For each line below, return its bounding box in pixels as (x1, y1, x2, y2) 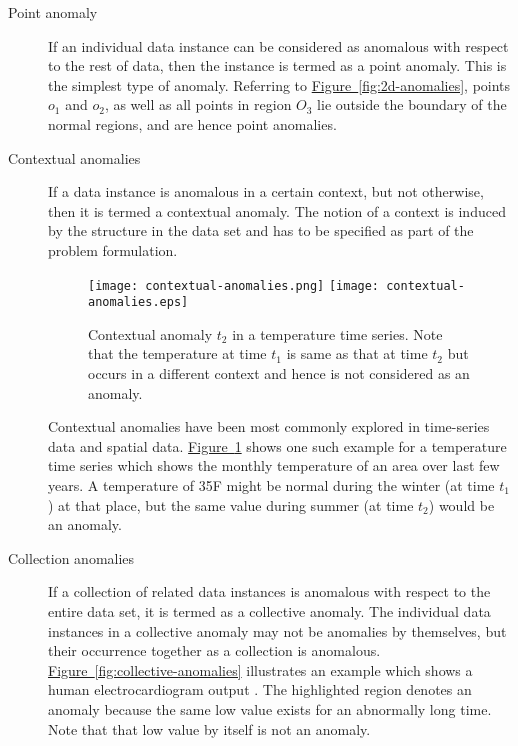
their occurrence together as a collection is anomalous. (48, 640, 381, 661)
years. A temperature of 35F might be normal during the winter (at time (48, 475, 495, 495)
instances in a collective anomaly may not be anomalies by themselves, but (48, 620, 507, 641)
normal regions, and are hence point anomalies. (48, 113, 337, 134)
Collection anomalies (8, 547, 135, 568)
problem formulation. (48, 239, 178, 260)
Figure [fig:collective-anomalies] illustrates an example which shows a (48, 659, 473, 680)
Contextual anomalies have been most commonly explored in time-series (48, 416, 490, 437)
